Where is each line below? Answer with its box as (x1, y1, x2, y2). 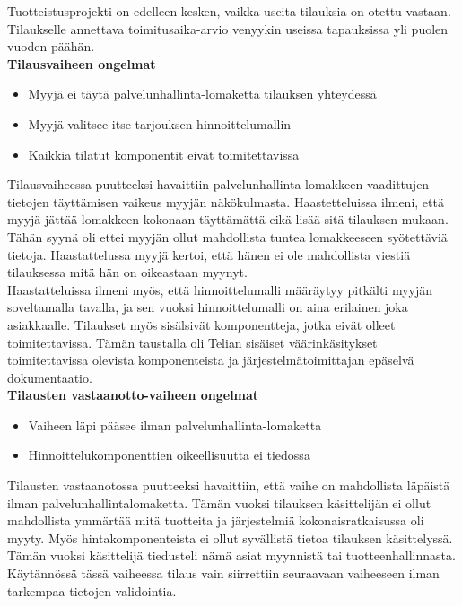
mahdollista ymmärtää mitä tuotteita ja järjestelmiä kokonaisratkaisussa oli (7, 511, 424, 530)
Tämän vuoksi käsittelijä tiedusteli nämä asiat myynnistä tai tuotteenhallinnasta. (7, 546, 456, 565)
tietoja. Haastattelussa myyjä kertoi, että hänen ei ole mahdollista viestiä (7, 245, 411, 264)
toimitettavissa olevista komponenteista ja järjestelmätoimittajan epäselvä (7, 351, 414, 369)
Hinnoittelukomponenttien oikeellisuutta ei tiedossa (28, 446, 310, 464)
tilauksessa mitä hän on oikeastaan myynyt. (7, 263, 248, 281)
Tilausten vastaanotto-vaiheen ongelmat (7, 385, 259, 404)
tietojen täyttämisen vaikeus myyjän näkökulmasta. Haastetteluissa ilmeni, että (7, 192, 444, 211)
